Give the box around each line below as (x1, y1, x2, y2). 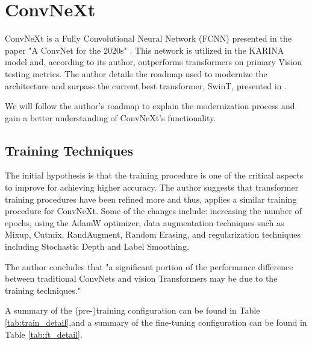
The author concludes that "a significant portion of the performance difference (5, 260, 293, 273)
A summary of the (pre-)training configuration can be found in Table (5, 304, 260, 317)
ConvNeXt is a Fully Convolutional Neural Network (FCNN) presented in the (5, 32, 292, 45)
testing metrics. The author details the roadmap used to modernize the (5, 67, 267, 80)
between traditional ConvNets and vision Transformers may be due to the (5, 272, 278, 285)
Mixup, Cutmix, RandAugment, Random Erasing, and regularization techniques (5, 228, 301, 241)
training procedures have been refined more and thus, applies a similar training (5, 192, 297, 205)
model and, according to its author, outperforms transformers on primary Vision (5, 55, 302, 68)
